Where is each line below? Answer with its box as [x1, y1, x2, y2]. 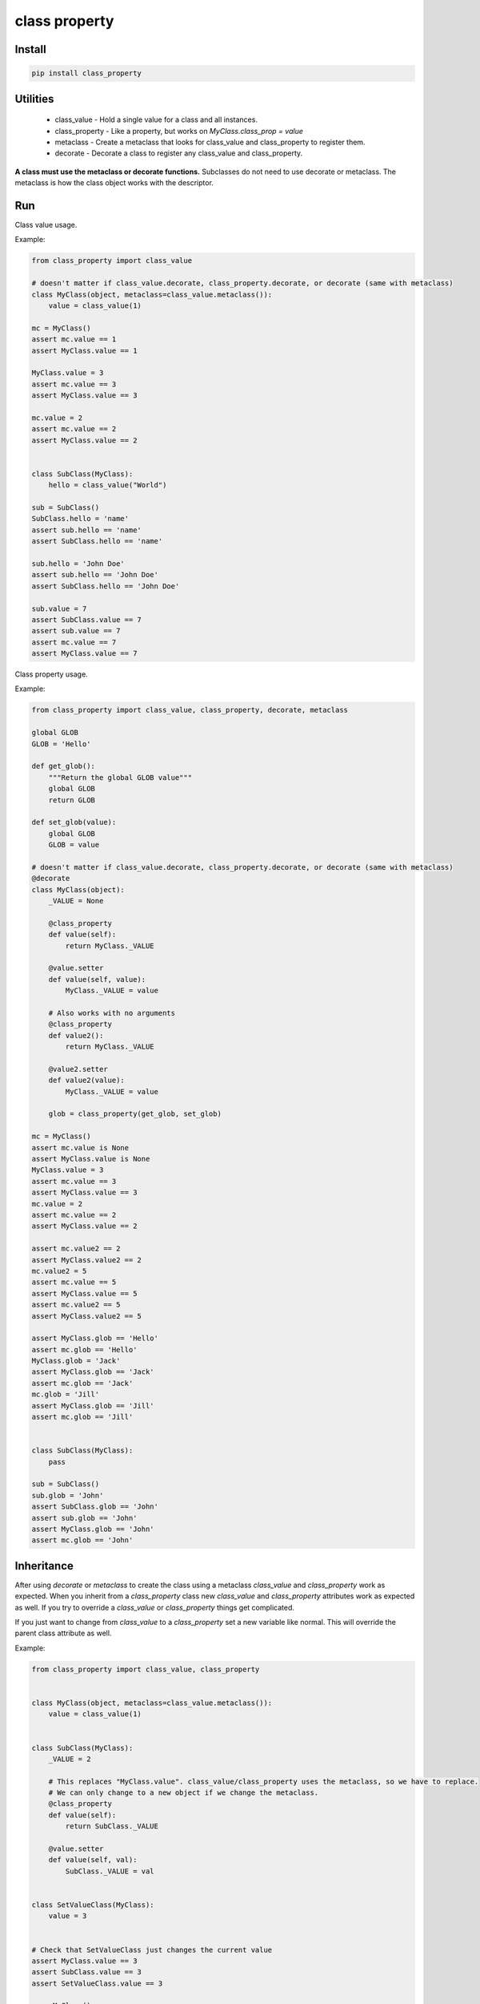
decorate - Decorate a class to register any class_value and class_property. [54, 148, 303, 158]
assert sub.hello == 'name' [31, 525, 142, 535]
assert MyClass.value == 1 [31, 345, 138, 355]
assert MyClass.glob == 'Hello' [31, 1334, 159, 1343]
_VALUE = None [48, 896, 104, 906]
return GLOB [48, 795, 96, 805]
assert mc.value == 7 [31, 637, 117, 647]
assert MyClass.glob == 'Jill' [31, 1401, 155, 1410]
